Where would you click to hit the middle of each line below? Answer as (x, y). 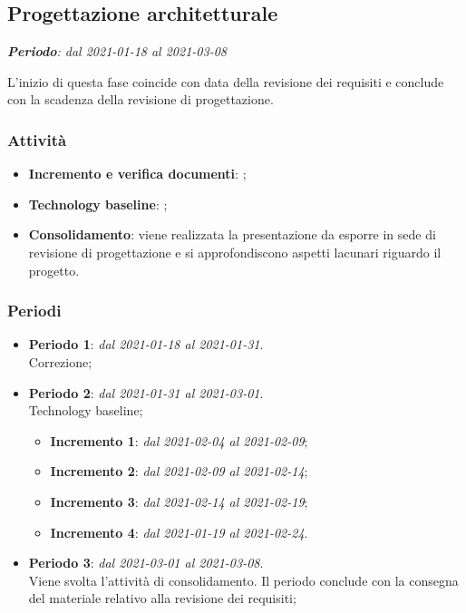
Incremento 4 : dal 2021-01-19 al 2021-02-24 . (179, 532)
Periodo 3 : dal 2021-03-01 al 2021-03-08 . (146, 563)
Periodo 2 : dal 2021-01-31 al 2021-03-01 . (146, 392)
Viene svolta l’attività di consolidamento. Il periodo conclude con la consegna (243, 580)
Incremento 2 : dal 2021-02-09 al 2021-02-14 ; (179, 471)
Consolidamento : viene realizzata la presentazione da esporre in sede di (232, 234)
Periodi (34, 311)
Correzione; (60, 361)
